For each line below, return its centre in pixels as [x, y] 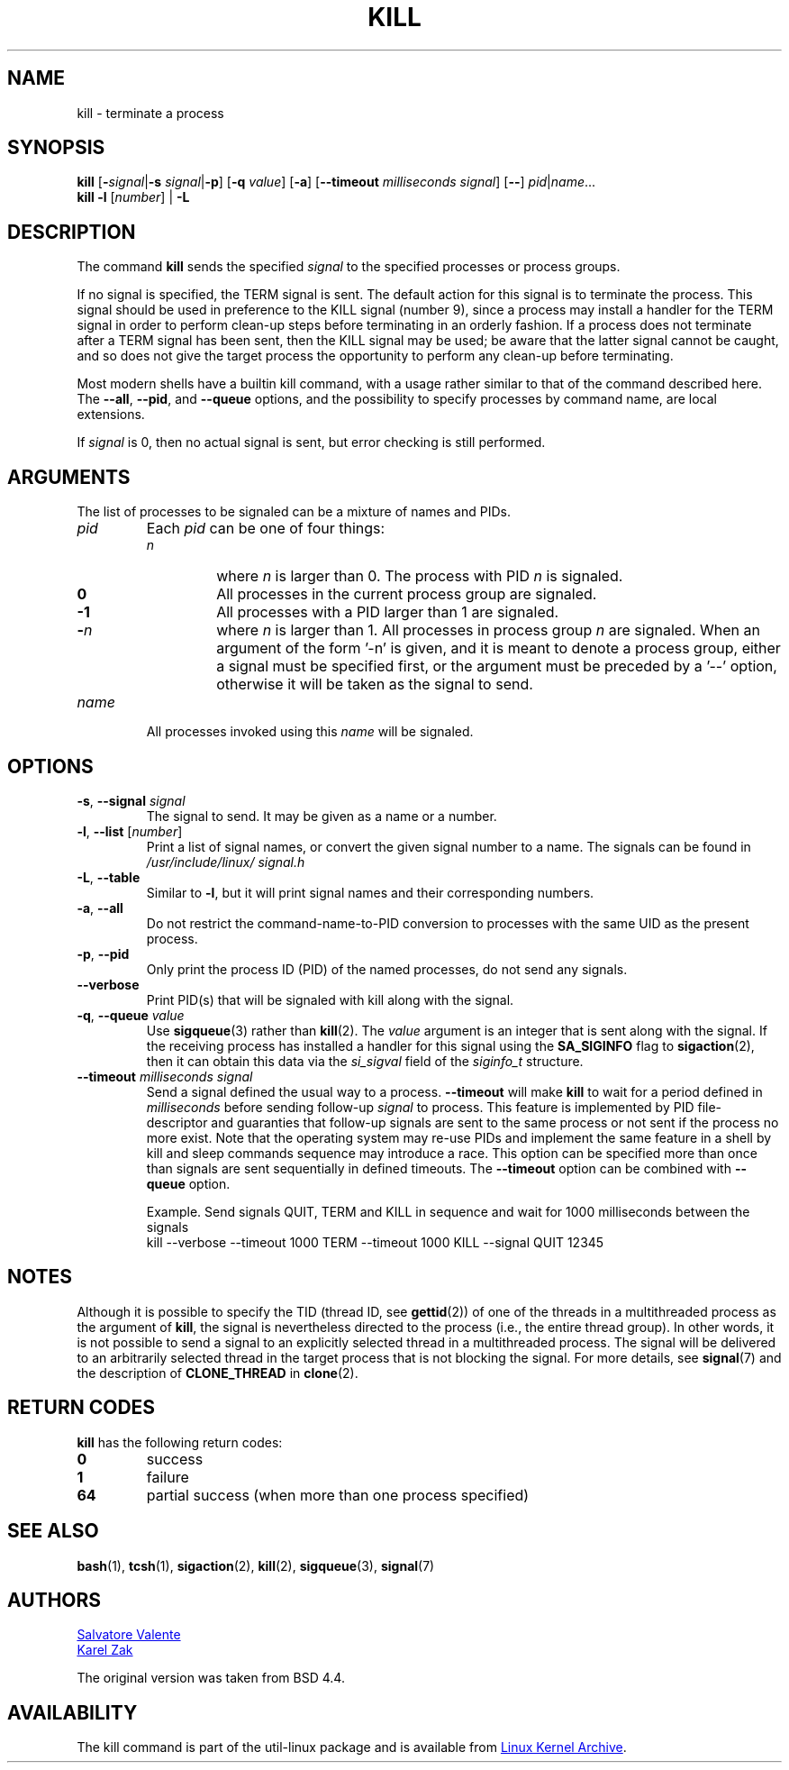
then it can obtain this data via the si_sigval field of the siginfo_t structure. [365, 1061]
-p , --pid [103, 953]
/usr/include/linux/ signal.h [226, 862]
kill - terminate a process [150, 113]
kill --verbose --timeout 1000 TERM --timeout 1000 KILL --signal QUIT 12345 [375, 1242]
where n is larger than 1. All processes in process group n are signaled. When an [488, 630]
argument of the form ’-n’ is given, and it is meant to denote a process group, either [499, 648]
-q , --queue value [131, 1015]
